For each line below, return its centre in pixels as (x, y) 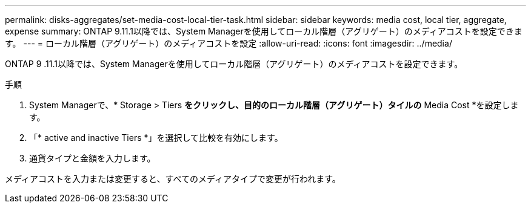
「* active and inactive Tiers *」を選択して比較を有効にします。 (156, 138)
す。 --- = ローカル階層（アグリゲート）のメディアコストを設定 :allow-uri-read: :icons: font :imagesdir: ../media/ (229, 43)
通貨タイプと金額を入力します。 (92, 158)
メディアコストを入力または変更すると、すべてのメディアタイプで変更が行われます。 (173, 179)
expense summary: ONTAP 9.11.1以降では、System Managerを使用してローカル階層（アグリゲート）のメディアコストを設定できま (264, 31)
